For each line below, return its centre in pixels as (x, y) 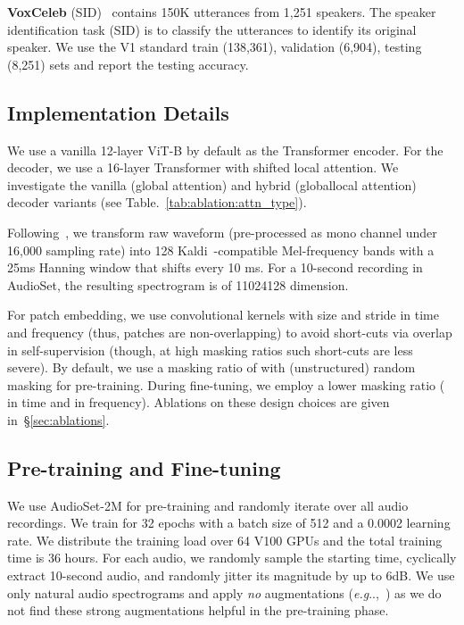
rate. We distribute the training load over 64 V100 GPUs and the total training (225, 540)
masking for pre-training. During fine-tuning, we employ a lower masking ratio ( (226, 384)
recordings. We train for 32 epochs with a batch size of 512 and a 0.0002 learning (229, 523)
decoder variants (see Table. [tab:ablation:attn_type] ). (157, 202)
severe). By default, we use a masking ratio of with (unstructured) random (211, 367)
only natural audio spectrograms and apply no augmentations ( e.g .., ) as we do (224, 592)
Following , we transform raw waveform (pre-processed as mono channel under (222, 232)
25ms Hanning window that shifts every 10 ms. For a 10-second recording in (215, 267)
